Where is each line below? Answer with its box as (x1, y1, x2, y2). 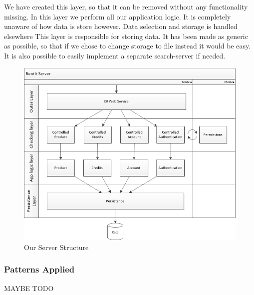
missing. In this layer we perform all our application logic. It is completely (4, 11, 231, 21)
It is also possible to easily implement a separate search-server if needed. (4, 50, 226, 60)
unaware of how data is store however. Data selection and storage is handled (4, 21, 238, 31)
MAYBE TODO (4, 282, 54, 293)
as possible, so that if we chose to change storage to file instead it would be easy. (4, 40, 251, 51)
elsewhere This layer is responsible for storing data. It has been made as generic (4, 30, 248, 41)
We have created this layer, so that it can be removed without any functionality (4, 1, 248, 11)
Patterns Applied (4, 263, 75, 275)
